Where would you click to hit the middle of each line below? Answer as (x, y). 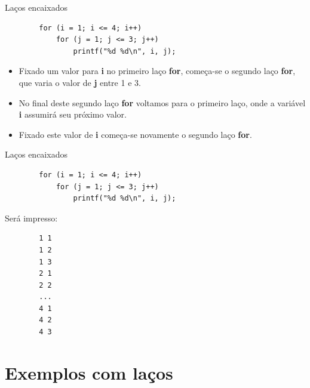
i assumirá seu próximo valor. (73, 114)
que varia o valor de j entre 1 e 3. (80, 82)
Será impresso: (31, 218)
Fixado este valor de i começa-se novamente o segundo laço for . (135, 134)
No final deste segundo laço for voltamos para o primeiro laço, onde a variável (162, 102)
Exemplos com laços (89, 372)
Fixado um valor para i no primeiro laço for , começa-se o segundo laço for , (157, 71)
